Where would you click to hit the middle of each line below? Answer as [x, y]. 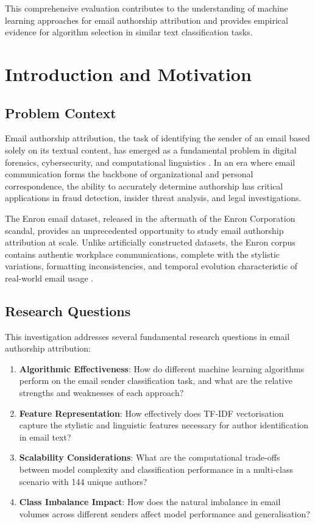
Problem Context [61, 112]
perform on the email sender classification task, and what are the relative [156, 381]
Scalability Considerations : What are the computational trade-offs [150, 457]
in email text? [45, 437]
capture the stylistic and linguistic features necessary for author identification [164, 425]
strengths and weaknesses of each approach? [101, 393]
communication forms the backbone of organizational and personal [129, 174]
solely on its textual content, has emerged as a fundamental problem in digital [151, 150]
